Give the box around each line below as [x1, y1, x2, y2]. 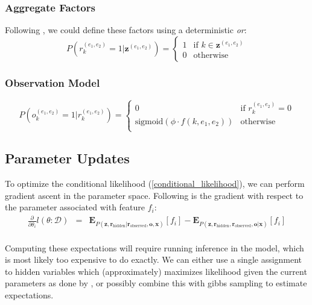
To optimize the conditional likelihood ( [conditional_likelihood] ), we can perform [5, 177, 305, 190]
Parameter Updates [5, 149, 130, 168]
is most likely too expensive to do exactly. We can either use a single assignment [5, 253, 302, 266]
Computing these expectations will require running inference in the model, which [5, 241, 304, 254]
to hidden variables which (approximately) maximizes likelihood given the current [5, 265, 307, 277]
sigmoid [135, 117, 164, 126]
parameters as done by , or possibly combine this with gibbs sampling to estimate [5, 277, 307, 289]
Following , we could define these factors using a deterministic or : [5, 24, 247, 36]
